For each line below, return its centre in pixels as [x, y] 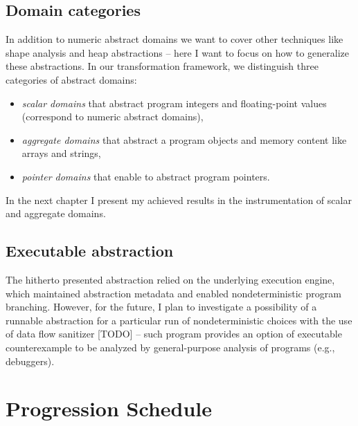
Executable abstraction [90, 251]
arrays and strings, [61, 153]
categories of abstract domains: [71, 79]
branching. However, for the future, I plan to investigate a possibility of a [161, 307]
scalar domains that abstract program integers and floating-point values [174, 103]
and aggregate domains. [56, 213]
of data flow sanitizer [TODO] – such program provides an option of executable [174, 334]
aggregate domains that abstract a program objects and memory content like [184, 139]
